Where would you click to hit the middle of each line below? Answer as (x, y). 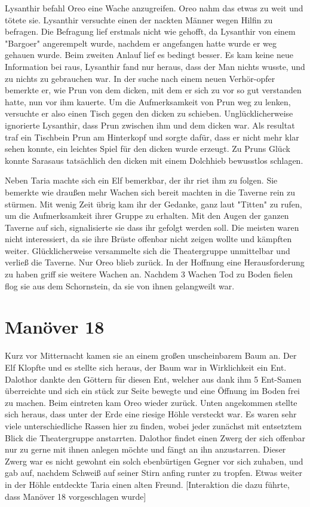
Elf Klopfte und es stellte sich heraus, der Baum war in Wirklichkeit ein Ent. (146, 367)
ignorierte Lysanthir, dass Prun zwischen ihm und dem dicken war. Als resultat (150, 125)
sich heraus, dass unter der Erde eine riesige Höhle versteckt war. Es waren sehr (151, 414)
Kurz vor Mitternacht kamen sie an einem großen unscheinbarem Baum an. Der (151, 355)
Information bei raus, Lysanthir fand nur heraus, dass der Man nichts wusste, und (155, 66)
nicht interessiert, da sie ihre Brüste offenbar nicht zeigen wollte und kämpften (148, 239)
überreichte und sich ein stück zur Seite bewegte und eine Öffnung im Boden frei (152, 391)
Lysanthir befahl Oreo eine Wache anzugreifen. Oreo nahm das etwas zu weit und (154, 8)
